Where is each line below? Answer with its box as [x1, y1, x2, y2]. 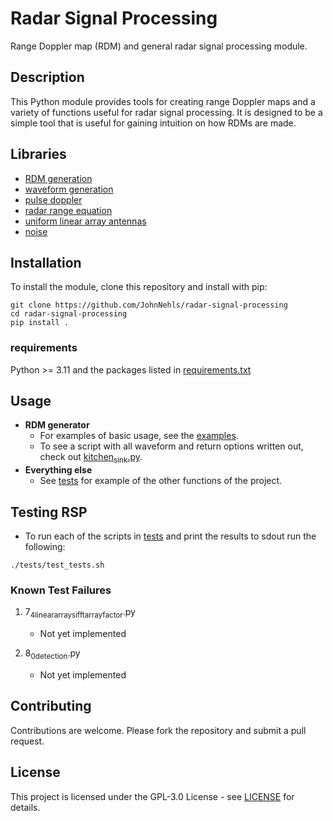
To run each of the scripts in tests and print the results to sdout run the [24, 530, 317, 542]
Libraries [10, 146, 67, 163]
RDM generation [24, 172, 93, 184]
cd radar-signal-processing [10, 309, 128, 319]
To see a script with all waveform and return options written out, [39, 440, 304, 452]
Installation [10, 254, 82, 271]
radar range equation [24, 204, 113, 216]
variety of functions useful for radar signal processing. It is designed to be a [10, 106, 323, 118]
